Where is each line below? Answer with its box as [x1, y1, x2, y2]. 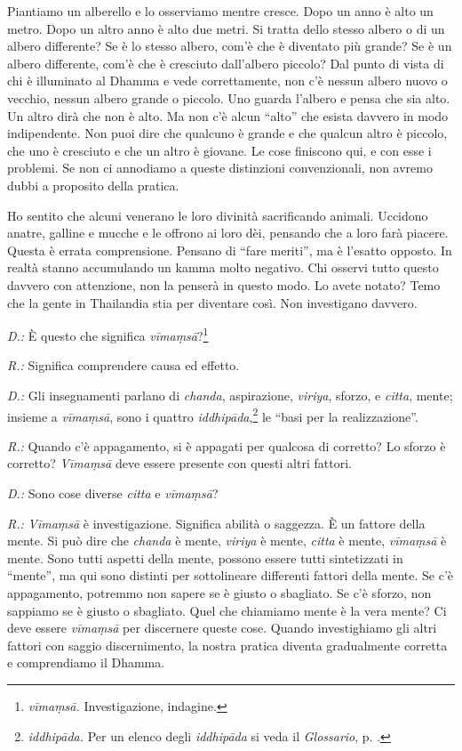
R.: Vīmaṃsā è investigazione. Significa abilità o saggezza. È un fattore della [7, 513, 426, 532]
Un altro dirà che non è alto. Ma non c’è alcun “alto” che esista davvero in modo [7, 106, 449, 125]
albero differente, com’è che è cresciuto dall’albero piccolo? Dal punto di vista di [7, 53, 444, 72]
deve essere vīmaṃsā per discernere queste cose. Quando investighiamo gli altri [7, 618, 437, 637]
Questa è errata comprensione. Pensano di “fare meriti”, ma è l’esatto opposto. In [7, 240, 452, 259]
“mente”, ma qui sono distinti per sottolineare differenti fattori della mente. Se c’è [7, 566, 454, 585]
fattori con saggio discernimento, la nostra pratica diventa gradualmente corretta [7, 635, 448, 654]
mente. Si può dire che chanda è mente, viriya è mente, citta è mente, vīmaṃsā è [7, 531, 447, 550]
